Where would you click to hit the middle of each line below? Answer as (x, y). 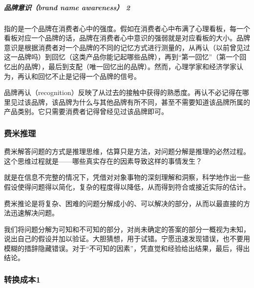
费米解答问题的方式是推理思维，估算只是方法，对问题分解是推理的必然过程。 (127, 151)
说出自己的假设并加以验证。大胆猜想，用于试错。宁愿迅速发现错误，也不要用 (127, 239)
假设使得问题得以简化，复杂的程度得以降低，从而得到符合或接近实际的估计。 (127, 186)
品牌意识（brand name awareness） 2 (67, 7)
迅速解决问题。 (34, 213)
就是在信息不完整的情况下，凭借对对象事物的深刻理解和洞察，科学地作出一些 (127, 177)
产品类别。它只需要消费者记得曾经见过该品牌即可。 (86, 111)
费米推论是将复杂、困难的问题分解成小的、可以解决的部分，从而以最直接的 (124, 203)
